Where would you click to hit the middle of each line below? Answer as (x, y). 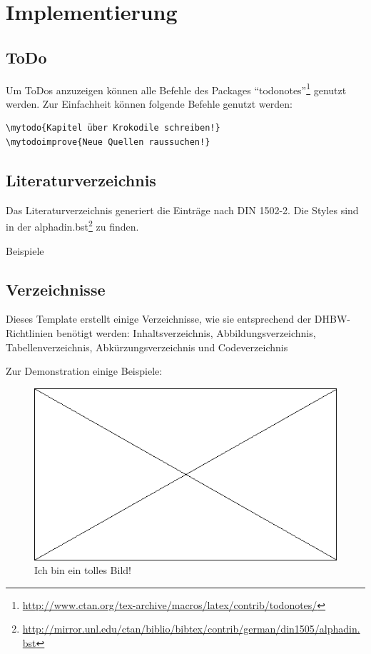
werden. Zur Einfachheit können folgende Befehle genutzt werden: (149, 103)
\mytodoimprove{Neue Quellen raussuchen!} (108, 142)
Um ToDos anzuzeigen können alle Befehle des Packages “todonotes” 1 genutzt (176, 89)
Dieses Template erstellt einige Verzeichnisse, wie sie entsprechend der (159, 319)
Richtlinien (30, 333)
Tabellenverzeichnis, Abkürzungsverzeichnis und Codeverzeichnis (147, 347)
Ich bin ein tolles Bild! (83, 570)
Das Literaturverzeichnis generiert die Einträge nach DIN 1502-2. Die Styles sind (182, 210)
